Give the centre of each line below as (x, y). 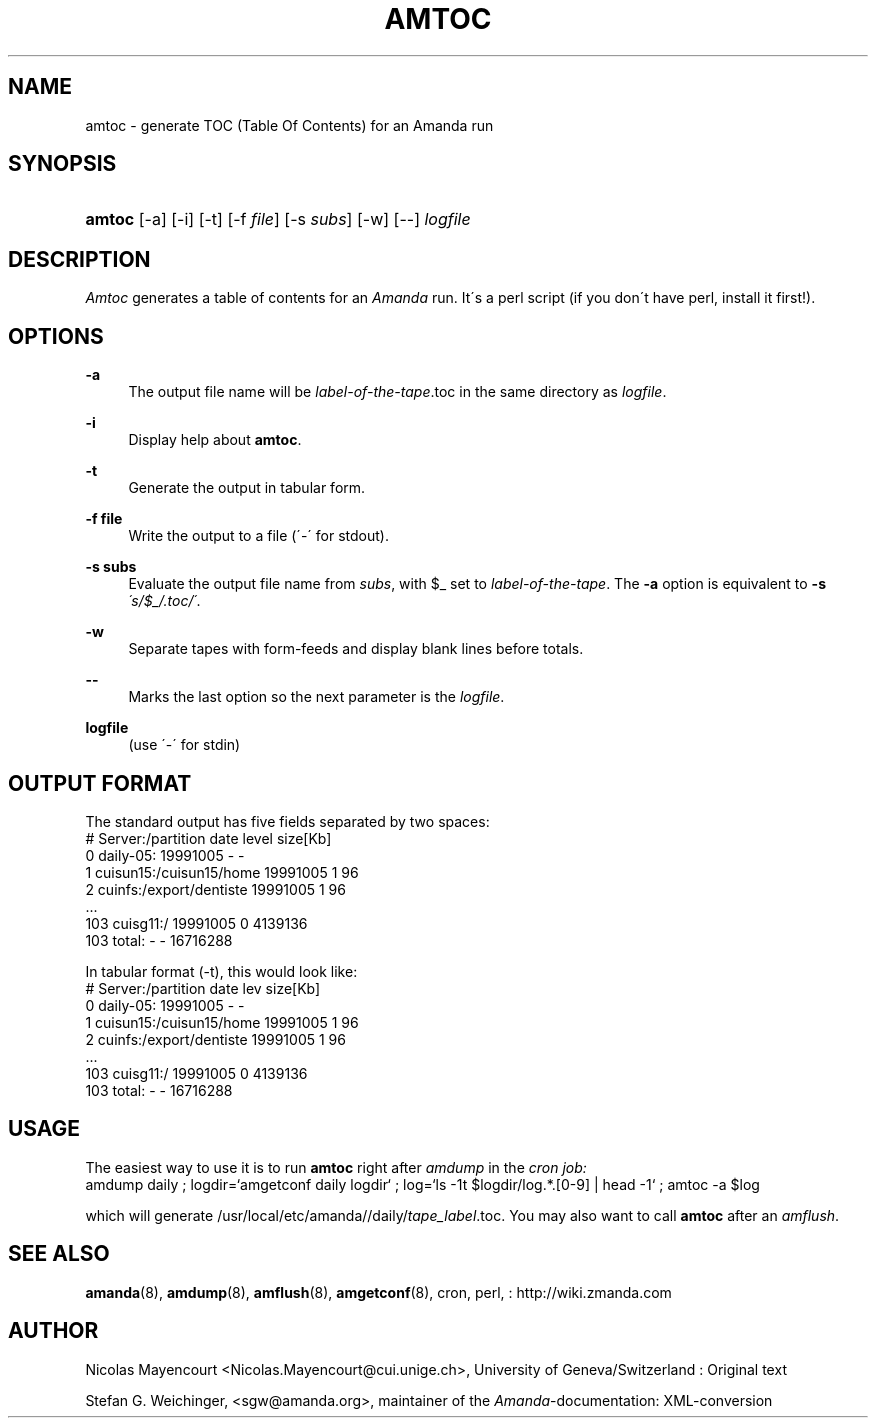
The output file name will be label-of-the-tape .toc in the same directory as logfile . (397, 392)
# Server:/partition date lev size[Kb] (203, 988)
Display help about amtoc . (215, 440)
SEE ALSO (59, 1254)
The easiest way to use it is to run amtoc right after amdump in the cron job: (336, 1167)
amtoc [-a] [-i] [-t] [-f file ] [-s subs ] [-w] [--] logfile (278, 219)
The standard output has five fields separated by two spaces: (287, 821)
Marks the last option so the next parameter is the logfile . (316, 697)
